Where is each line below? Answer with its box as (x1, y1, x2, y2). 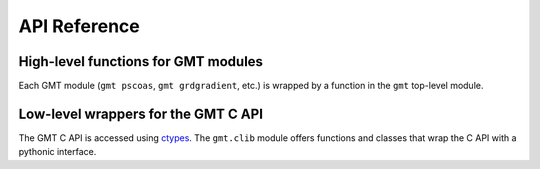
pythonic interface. (18, 146, 97, 158)
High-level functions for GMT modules (18, 53, 264, 70)
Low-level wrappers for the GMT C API (18, 105, 264, 122)
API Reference (18, 15, 140, 37)
